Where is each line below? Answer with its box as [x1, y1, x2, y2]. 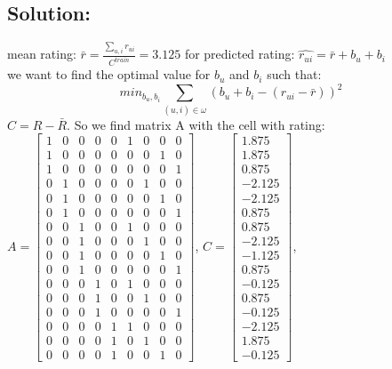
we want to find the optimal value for [7, 65, 211, 84]
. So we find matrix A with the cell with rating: [67, 115, 325, 133]
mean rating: [7, 44, 76, 63]
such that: [267, 65, 322, 84]
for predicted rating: [184, 44, 295, 63]
